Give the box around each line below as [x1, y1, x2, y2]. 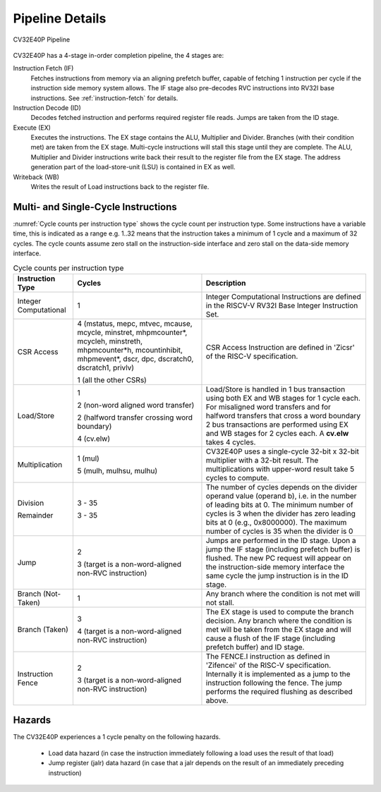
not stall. [205, 597, 234, 607]
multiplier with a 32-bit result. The [205, 455, 319, 465]
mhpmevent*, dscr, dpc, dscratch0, [77, 353, 194, 363]
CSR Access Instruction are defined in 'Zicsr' [205, 342, 356, 352]
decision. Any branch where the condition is [205, 616, 352, 626]
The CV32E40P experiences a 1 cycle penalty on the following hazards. [13, 733, 222, 741]
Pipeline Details [13, 11, 107, 26]
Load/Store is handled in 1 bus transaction [205, 384, 346, 394]
